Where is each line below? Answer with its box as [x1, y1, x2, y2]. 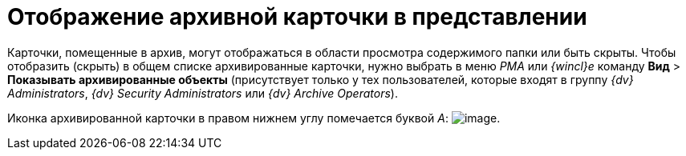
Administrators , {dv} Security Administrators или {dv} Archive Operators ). [7, 86, 398, 100]
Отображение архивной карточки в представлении [7, 3, 587, 30]
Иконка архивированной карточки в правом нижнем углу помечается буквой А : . [7, 110, 501, 125]
